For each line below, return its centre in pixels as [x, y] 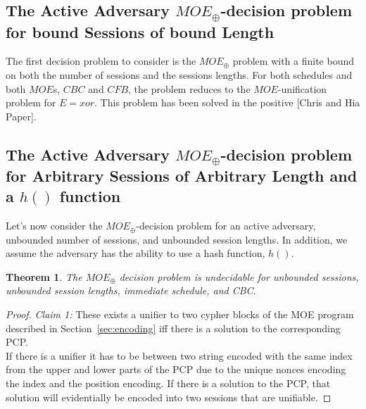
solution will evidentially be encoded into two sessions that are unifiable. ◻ [169, 397]
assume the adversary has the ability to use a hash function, [135, 253]
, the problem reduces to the [189, 88]
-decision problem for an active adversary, [226, 226]
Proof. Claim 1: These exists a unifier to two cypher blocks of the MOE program [180, 314]
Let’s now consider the [54, 226]
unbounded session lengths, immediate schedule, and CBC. [131, 290]
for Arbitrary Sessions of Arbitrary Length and [182, 175]
